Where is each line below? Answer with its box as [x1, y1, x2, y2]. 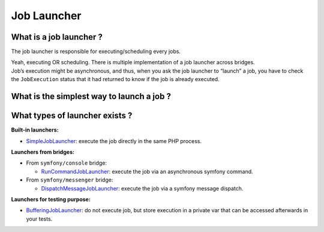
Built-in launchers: [11, 126, 59, 133]
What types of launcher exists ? [11, 111, 133, 121]
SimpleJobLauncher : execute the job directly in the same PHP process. [26, 137, 202, 144]
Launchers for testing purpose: [11, 195, 91, 203]
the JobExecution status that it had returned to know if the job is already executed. [11, 76, 220, 83]
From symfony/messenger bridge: [26, 176, 113, 183]
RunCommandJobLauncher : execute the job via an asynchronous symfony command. [41, 168, 253, 175]
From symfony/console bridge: [26, 159, 107, 166]
